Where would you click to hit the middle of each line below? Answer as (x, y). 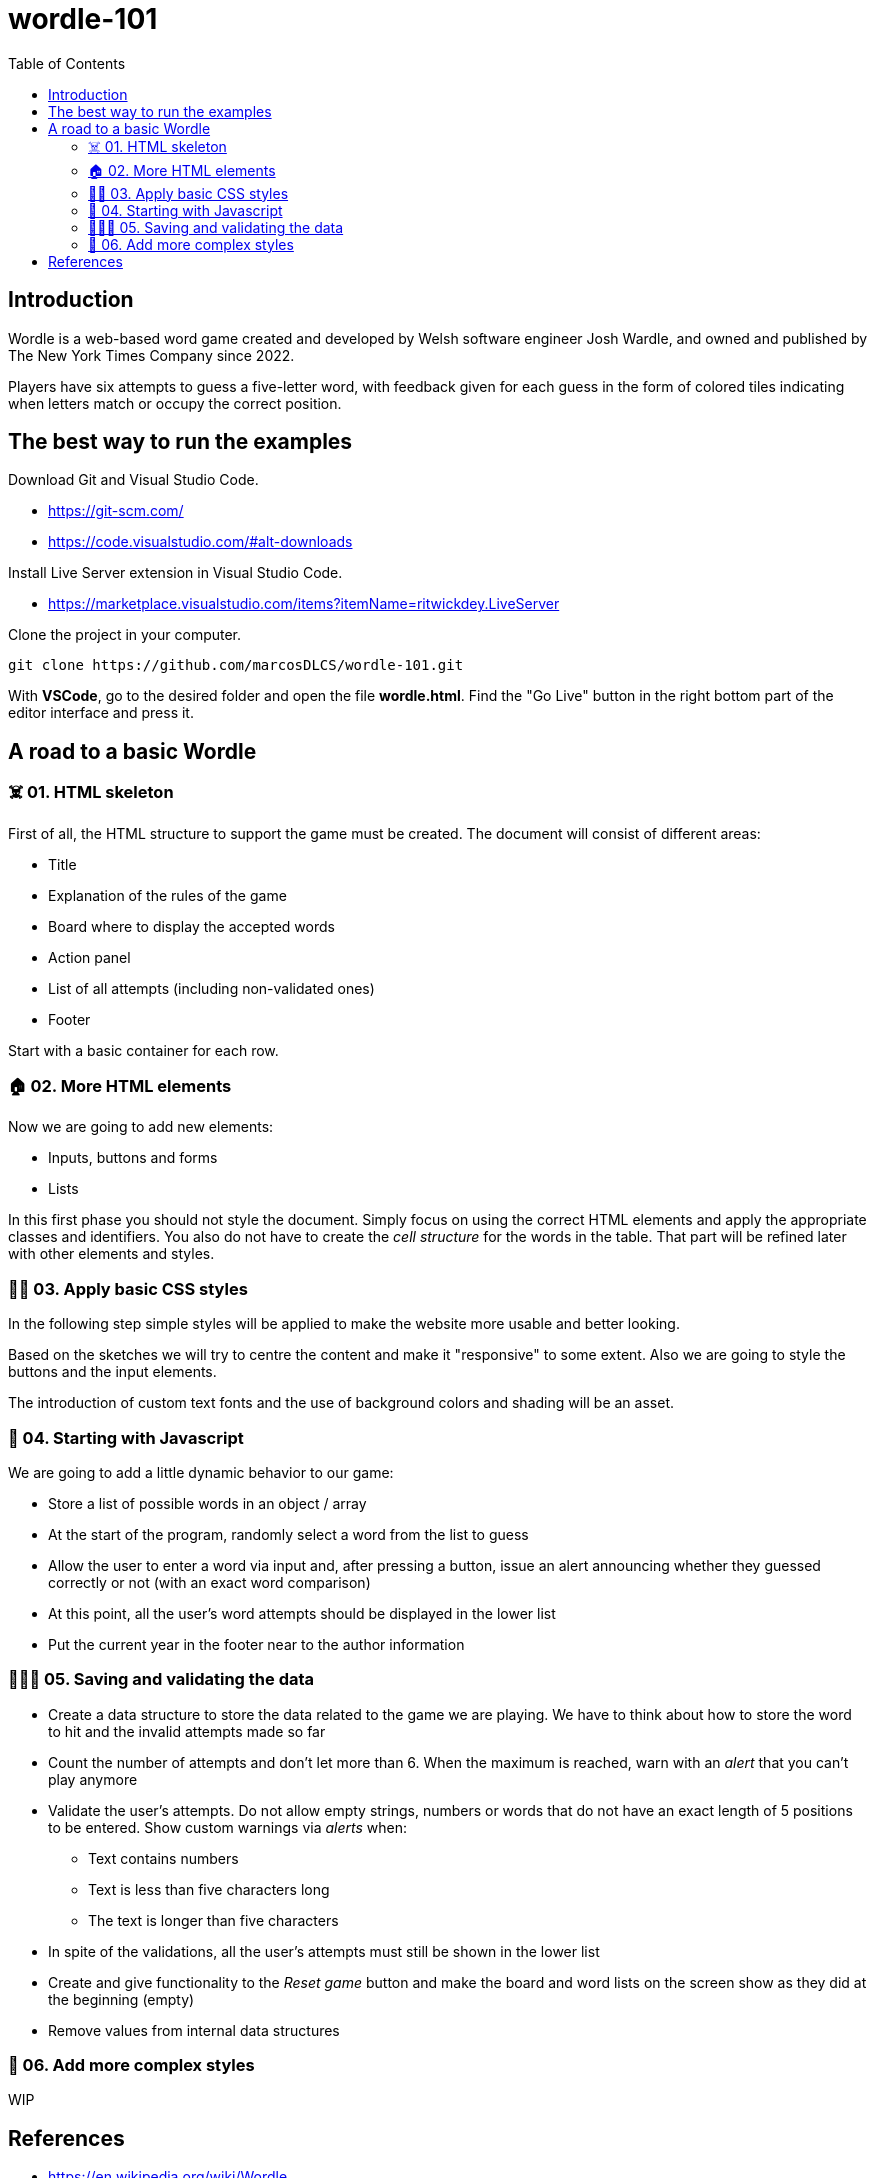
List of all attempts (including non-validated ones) (211, 988)
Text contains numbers (163, 1858)
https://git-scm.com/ (116, 511)
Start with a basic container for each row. (143, 1050)
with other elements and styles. (111, 1254)
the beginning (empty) (121, 1999)
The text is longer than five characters (213, 1920)
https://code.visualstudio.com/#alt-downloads (200, 542)
